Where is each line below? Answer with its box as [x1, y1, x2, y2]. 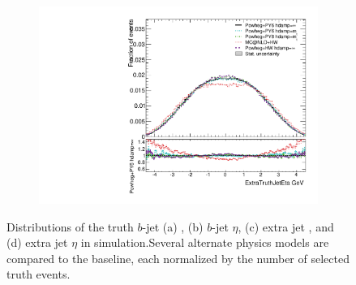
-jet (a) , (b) [142, 218, 204, 235]
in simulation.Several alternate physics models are [80, 234, 329, 251]
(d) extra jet [6, 234, 68, 251]
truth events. [6, 266, 71, 283]
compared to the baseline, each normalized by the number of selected [6, 249, 350, 266]
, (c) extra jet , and [238, 218, 334, 235]
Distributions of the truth [6, 218, 134, 235]
